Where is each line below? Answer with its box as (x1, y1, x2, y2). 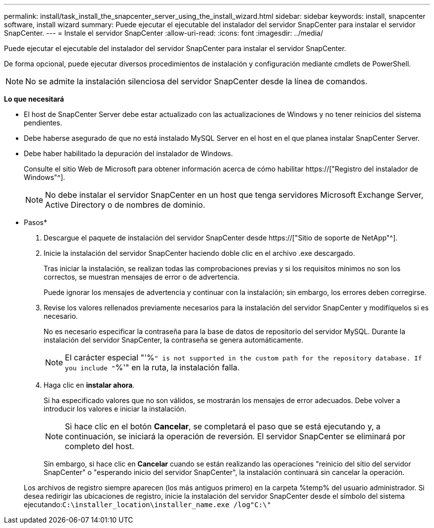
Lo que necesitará (4, 95, 64, 103)
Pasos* (24, 218, 47, 227)
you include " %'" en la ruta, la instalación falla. (65, 362, 240, 372)
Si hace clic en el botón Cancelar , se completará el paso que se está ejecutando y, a (65, 421, 381, 431)
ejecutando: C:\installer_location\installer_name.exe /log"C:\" (24, 500, 271, 509)
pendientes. (24, 118, 62, 127)
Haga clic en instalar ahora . (44, 381, 135, 389)
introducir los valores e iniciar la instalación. (44, 405, 186, 413)
